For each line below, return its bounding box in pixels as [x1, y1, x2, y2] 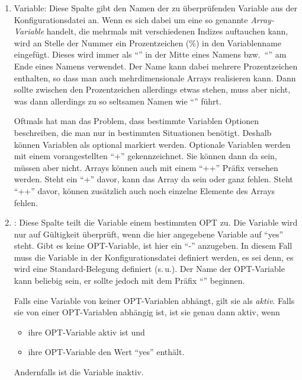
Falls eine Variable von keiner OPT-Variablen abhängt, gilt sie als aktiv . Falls [14, 294, 295, 306]
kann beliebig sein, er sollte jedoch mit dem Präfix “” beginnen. [14, 274, 245, 287]
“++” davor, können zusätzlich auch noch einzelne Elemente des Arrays [14, 184, 275, 197]
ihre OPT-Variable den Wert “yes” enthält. [28, 346, 185, 358]
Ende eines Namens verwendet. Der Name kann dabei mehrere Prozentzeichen [14, 59, 298, 72]
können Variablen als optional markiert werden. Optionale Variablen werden [14, 138, 291, 150]
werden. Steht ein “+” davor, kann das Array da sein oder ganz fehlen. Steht [14, 173, 293, 185]
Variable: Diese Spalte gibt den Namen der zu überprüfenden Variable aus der [14, 2, 297, 14]
